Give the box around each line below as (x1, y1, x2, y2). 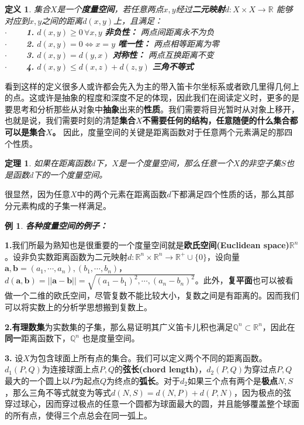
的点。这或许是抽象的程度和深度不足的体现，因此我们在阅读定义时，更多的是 (5, 91, 299, 104)
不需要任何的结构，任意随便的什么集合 (142, 114, 290, 126)
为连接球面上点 (42, 363, 99, 375)
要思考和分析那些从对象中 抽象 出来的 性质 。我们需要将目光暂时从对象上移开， (5, 102, 299, 115)
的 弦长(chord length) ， (115, 363, 207, 375)
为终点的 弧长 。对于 (106, 374, 181, 386)
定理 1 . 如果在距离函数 (5, 157, 91, 169)
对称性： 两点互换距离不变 (112, 49, 214, 61)
